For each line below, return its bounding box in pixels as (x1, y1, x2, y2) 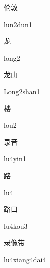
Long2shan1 (4, 86, 40, 96)
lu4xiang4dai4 (4, 254, 46, 264)
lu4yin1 (4, 153, 26, 164)
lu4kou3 (4, 220, 28, 231)
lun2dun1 (4, 19, 32, 29)
